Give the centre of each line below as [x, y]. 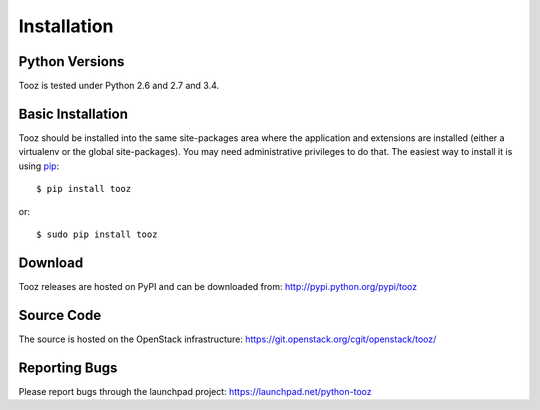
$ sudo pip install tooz [97, 234]
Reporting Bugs [68, 367]
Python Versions [71, 61]
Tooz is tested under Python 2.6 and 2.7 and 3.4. [119, 86]
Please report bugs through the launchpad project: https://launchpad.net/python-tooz [195, 391]
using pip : [39, 166]
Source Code [60, 315]
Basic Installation [73, 113]
